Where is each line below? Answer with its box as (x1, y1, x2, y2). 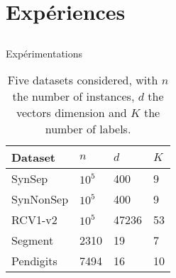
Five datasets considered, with (7, 72, 158, 89)
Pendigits (11, 252, 57, 269)
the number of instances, (12, 88, 135, 105)
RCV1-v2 (11, 211, 57, 228)
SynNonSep (11, 191, 69, 208)
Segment (11, 232, 54, 249)
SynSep (11, 170, 48, 187)
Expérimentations (6, 45, 83, 60)
